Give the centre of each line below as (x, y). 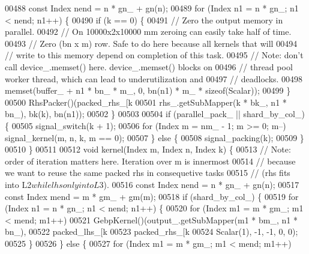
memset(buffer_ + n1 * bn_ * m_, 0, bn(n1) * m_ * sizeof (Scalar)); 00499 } (148, 90)
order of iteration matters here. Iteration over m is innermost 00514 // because (150, 161)
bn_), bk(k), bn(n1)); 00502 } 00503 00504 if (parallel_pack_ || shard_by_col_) (155, 114)
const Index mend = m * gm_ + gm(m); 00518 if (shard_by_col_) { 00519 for (152, 196)
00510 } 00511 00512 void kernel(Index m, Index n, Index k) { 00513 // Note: (148, 149)
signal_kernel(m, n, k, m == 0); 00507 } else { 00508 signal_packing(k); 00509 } (154, 137)
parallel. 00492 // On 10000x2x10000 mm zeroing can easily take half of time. (148, 32)
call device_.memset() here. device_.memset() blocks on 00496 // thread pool (149, 66)
